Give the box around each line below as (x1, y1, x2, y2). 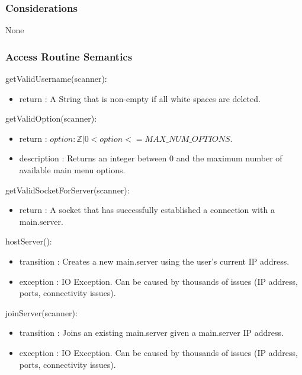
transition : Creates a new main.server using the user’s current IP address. (19, 255, 290, 267)
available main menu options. (19, 164, 126, 176)
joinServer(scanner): (5, 306, 78, 319)
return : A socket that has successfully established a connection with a (19, 204, 275, 216)
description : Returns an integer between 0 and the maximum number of (19, 152, 282, 164)
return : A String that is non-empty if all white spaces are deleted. (19, 92, 261, 104)
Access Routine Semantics (5, 49, 133, 63)
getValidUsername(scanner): (5, 72, 107, 85)
